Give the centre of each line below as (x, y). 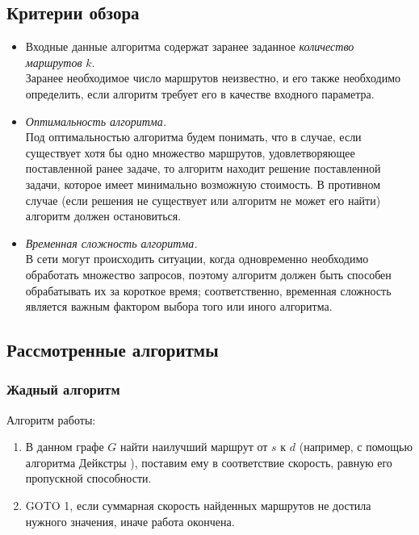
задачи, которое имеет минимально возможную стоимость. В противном (203, 184)
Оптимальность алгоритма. (96, 121)
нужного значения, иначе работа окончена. (130, 521)
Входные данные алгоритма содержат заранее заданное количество (190, 46)
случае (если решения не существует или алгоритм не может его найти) (203, 200)
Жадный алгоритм (63, 389)
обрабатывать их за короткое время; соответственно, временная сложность (208, 290)
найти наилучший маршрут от (194, 447)
